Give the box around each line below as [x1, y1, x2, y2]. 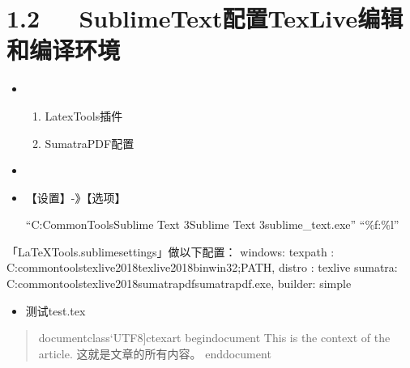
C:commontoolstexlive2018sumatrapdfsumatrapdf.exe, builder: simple [6, 275, 352, 292]
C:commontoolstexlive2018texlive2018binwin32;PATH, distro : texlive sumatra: [6, 259, 398, 276]
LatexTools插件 [45, 107, 123, 124]
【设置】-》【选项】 [25, 188, 126, 205]
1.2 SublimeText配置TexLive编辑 [6, 2, 404, 35]
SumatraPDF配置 [45, 134, 135, 151]
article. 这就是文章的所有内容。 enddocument [38, 345, 271, 362]
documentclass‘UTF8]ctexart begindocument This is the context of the [38, 329, 391, 346]
